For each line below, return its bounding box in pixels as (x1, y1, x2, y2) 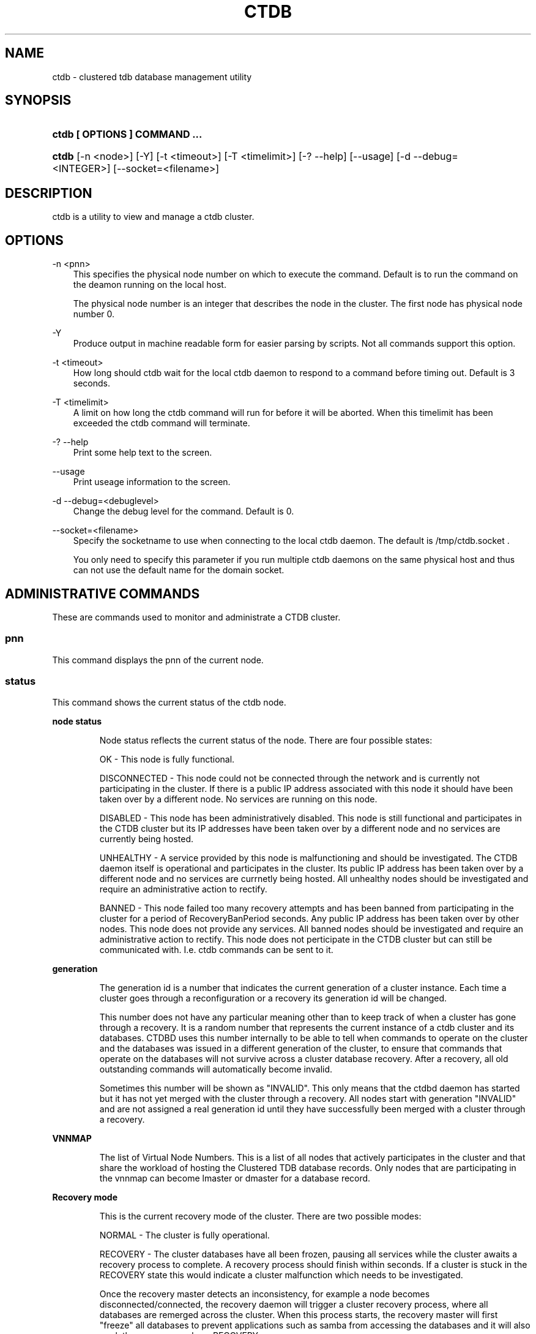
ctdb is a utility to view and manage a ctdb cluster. (52, 211, 255, 222)
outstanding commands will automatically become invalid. (99, 1064, 333, 1075)
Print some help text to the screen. (73, 447, 212, 458)
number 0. (73, 309, 115, 320)
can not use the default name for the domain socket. (73, 565, 285, 576)
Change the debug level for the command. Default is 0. (73, 506, 294, 517)
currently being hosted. (99, 834, 194, 845)
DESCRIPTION (5, 185, 92, 201)
